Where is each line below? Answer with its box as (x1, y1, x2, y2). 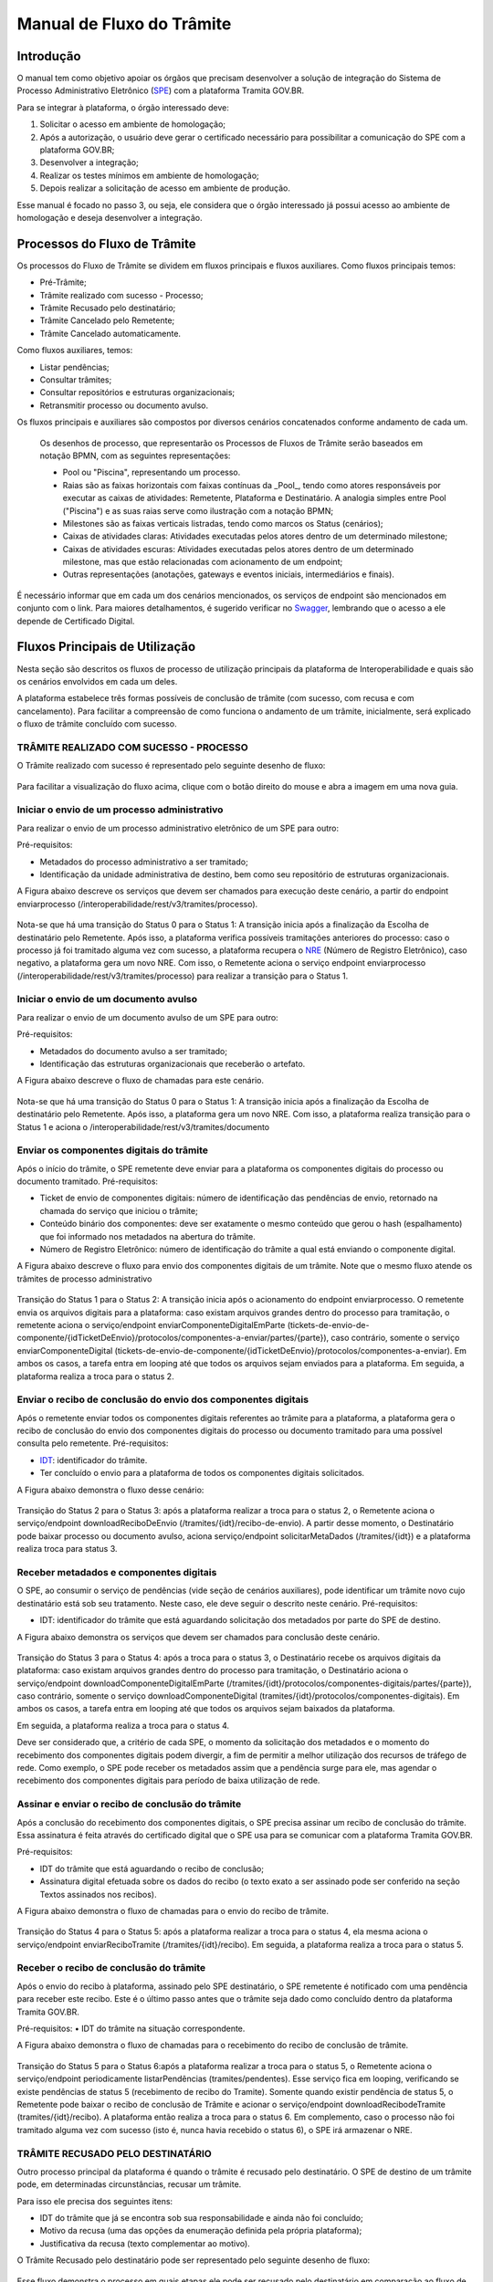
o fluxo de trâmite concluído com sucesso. (16, 718, 177, 729)
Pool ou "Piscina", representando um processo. (62, 466, 241, 478)
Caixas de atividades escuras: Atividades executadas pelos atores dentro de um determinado (62, 543, 414, 554)
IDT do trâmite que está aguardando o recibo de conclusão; (39, 1863, 265, 1874)
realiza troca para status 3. (16, 1544, 118, 1554)
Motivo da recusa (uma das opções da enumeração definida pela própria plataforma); (39, 2225, 362, 2236)
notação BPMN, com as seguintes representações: (39, 450, 231, 461)
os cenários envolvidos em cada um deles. (16, 675, 178, 686)
